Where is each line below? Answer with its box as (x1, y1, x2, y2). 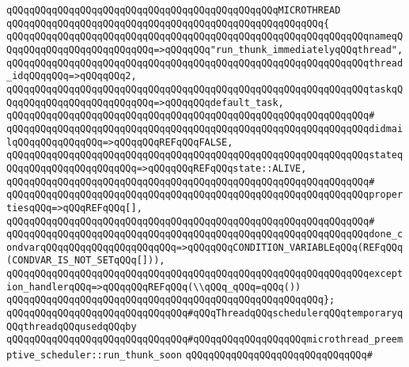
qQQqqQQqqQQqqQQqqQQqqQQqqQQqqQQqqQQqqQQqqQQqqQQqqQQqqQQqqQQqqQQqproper (6, 189, 403, 201)
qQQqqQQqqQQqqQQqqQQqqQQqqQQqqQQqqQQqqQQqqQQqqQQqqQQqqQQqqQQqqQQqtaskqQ (6, 83, 403, 95)
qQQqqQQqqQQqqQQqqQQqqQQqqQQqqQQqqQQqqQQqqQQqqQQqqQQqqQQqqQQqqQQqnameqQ (6, 31, 403, 43)
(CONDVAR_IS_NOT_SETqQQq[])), (6, 255, 165, 267)
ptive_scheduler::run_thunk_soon (6, 350, 182, 361)
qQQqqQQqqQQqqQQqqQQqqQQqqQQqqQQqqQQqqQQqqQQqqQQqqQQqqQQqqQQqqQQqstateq (6, 149, 403, 161)
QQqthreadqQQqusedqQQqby (6, 320, 137, 332)
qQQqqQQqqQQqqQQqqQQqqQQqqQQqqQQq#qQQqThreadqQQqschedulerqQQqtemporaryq (6, 308, 403, 320)
